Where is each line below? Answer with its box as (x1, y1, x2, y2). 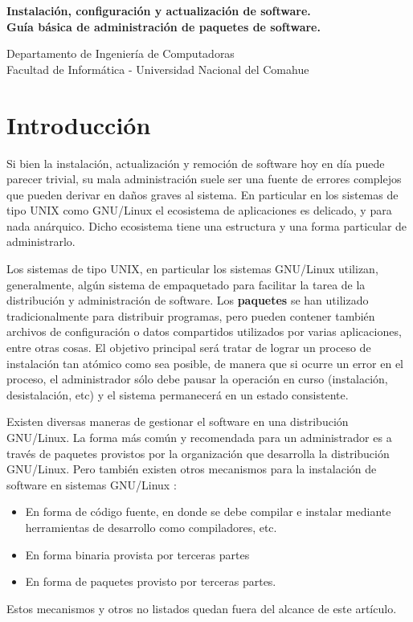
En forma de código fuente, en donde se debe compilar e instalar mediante (25, 503, 391, 520)
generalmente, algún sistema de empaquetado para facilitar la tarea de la (6, 276, 366, 293)
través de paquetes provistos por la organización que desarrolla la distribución (6, 444, 390, 461)
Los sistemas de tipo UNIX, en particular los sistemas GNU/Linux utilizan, (6, 260, 378, 277)
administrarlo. (6, 233, 76, 250)
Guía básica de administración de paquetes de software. (6, 18, 321, 35)
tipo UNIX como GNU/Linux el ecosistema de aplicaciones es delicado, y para (6, 202, 392, 219)
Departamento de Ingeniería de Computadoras (6, 45, 235, 62)
